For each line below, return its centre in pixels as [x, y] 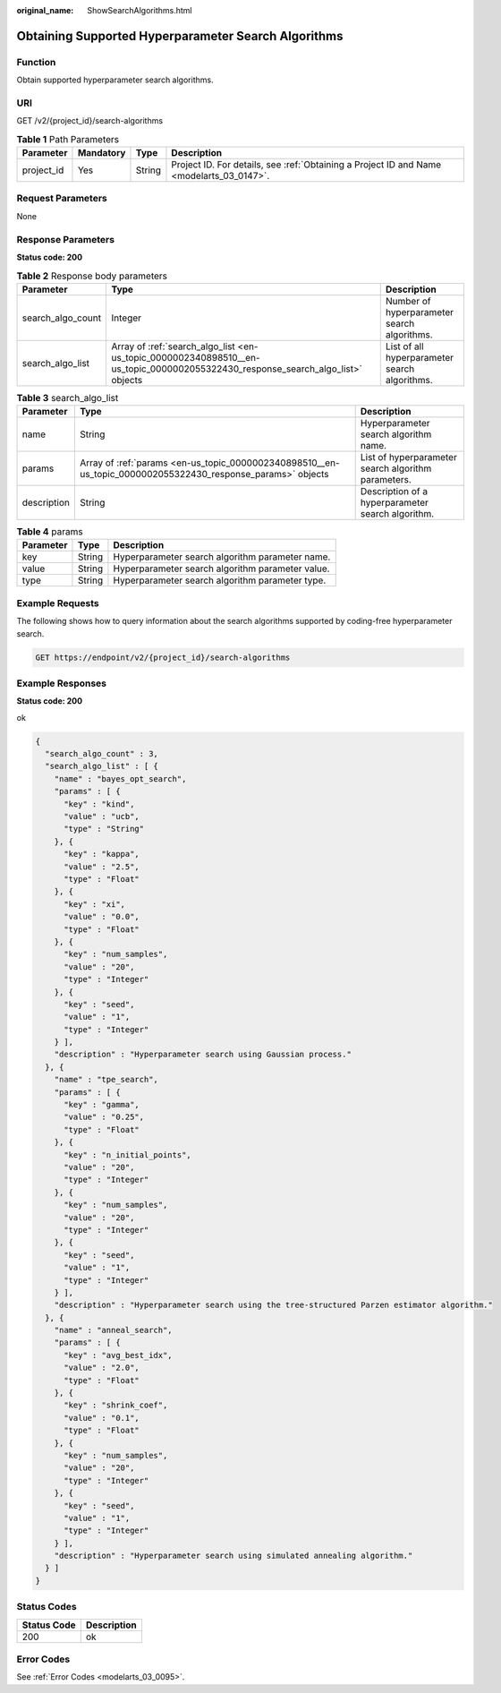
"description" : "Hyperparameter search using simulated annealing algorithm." [234, 1556]
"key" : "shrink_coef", [116, 1405]
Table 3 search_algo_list [68, 398]
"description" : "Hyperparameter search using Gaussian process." [203, 1055]
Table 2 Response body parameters [92, 276]
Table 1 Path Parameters [68, 139]
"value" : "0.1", [102, 1418]
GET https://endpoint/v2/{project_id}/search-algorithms [163, 657]
